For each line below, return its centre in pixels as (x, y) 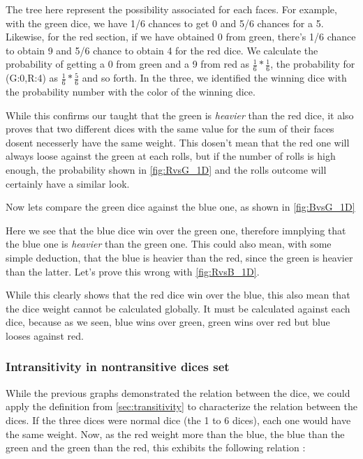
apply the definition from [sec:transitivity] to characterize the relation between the (181, 406)
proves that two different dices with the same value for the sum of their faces (170, 129)
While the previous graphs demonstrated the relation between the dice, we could (178, 392)
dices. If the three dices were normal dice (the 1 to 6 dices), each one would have (178, 420)
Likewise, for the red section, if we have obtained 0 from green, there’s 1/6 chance (181, 37)
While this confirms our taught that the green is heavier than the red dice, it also (180, 115)
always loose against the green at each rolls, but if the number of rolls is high (171, 156)
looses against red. (45, 335)
